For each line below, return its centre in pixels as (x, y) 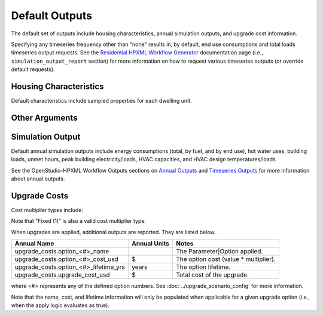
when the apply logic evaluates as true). (60, 305)
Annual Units (151, 244)
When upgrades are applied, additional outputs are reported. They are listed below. (113, 232)
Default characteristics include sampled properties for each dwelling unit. (101, 101)
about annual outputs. (38, 179)
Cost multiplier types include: (47, 210)
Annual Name (34, 244)
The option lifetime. (203, 267)
